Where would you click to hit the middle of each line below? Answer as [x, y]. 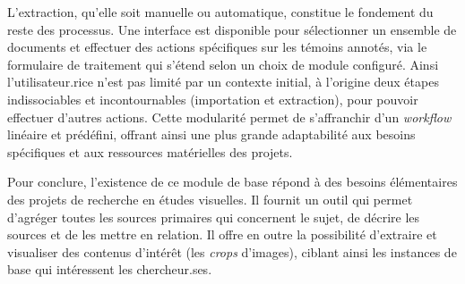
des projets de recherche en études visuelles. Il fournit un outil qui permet [210, 199]
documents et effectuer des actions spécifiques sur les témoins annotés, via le [217, 47]
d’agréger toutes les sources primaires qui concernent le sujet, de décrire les [214, 217]
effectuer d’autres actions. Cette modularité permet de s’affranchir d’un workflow [229, 117]
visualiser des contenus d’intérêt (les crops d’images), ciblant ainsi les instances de [232, 251]
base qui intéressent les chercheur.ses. [110, 269]
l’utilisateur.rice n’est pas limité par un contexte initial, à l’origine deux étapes [223, 82]
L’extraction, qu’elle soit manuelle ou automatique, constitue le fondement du [220, 12]
